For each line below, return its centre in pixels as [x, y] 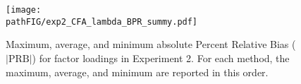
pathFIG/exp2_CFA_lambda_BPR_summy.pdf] [102, 22]
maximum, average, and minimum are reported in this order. [137, 72]
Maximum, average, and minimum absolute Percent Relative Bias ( [151, 44]
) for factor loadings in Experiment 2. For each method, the [161, 58]
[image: [24, 10]
